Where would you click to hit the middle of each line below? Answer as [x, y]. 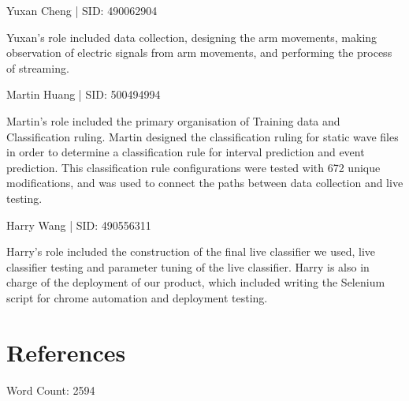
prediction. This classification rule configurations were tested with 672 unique [193, 167]
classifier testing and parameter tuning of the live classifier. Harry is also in [188, 266]
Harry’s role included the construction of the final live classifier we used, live [191, 251]
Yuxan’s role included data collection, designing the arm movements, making [192, 37]
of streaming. [38, 67]
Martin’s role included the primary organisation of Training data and [173, 120]
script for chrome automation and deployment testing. [137, 297]
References [66, 352]
